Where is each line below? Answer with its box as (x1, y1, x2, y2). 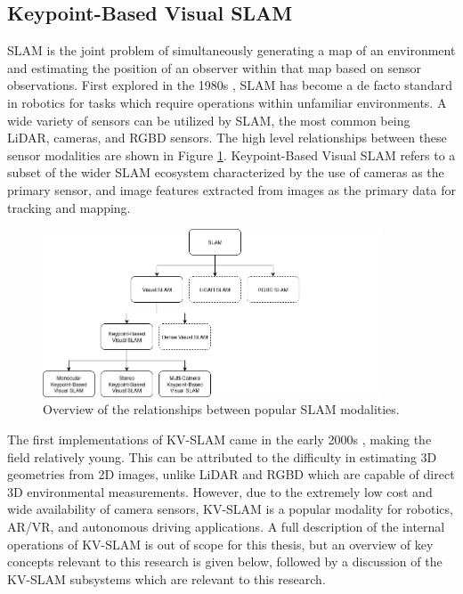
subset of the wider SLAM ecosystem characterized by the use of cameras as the (7, 163, 444, 182)
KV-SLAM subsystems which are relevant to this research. (7, 569, 326, 588)
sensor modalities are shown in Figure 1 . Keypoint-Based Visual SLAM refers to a (7, 145, 456, 164)
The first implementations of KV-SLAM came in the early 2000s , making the (7, 429, 432, 448)
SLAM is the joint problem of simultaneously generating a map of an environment (7, 41, 456, 60)
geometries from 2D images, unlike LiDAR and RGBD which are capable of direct (7, 465, 455, 484)
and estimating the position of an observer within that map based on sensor (7, 58, 421, 77)
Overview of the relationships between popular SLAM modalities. (43, 400, 400, 419)
